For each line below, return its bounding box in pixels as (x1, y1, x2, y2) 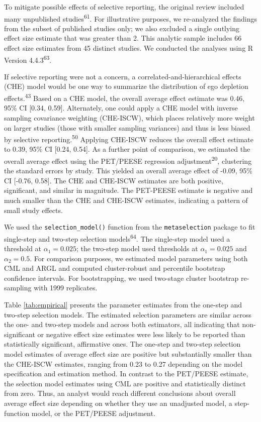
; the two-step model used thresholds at (76, 243, 198, 254)
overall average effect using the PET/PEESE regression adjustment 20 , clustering (4, 154, 252, 166)
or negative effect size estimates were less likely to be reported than (37, 329, 245, 339)
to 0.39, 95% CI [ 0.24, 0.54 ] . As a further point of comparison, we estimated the (4, 144, 250, 154)
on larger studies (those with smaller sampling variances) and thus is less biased (4, 122, 250, 133)
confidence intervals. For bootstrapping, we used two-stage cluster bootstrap (4, 272, 239, 283)
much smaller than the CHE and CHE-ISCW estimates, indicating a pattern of (4, 194, 248, 205)
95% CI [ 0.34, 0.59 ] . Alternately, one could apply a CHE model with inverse (4, 102, 238, 113)
